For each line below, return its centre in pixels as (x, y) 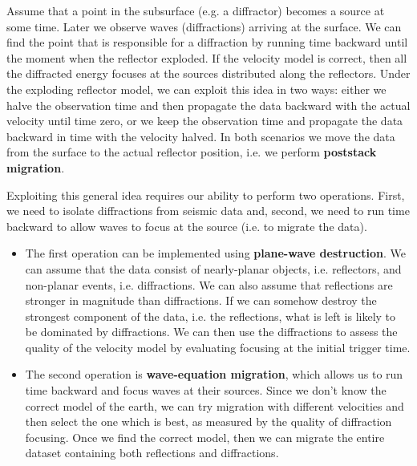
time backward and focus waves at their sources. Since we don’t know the (206, 390)
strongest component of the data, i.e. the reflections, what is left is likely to (211, 316)
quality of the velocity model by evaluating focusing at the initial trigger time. (218, 347)
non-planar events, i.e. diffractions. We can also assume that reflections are (209, 284)
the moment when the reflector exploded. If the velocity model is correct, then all (207, 57)
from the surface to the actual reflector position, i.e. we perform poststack (192, 152)
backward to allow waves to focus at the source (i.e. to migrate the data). (187, 226)
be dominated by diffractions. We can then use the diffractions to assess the (211, 332)
